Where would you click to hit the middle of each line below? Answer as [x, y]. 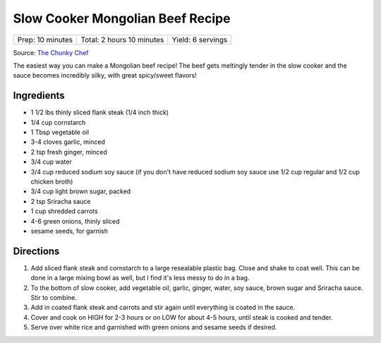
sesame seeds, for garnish [69, 231]
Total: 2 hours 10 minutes [122, 40]
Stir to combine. [54, 297]
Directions [36, 251]
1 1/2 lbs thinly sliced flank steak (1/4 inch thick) [100, 112]
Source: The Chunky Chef [51, 52]
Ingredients [39, 96]
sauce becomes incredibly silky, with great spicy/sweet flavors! [105, 76]
